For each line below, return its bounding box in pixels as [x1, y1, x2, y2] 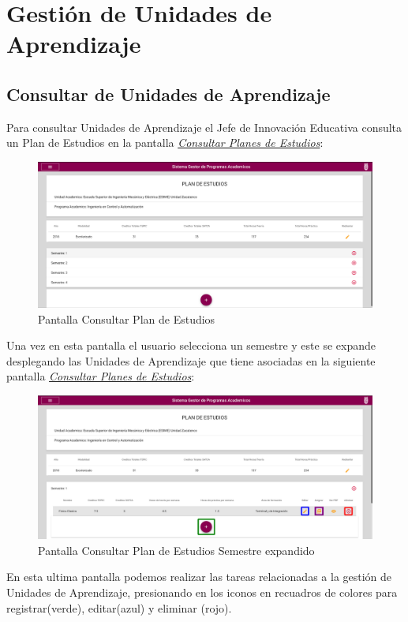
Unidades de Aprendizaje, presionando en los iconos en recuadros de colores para [6, 583, 398, 600]
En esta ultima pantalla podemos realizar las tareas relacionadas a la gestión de [6, 568, 392, 585]
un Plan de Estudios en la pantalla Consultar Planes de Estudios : [6, 134, 324, 151]
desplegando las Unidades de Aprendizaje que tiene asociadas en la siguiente [6, 352, 376, 369]
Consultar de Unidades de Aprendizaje [6, 81, 331, 106]
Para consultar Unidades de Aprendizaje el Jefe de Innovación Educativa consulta [6, 118, 402, 135]
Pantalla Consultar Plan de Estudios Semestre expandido [38, 541, 315, 558]
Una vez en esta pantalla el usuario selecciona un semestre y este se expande [6, 337, 376, 354]
